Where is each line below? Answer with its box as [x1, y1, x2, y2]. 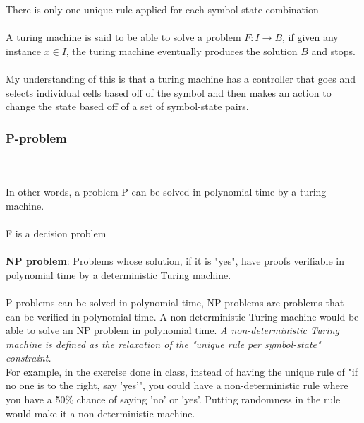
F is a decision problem [6, 225, 107, 240]
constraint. [6, 350, 51, 365]
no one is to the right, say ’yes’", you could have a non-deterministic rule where [6, 378, 348, 393]
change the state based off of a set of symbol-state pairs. [6, 99, 249, 114]
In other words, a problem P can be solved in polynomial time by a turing [6, 184, 327, 199]
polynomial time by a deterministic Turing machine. [6, 267, 231, 282]
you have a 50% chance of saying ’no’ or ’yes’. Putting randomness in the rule [6, 392, 341, 407]
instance [6, 43, 41, 58]
